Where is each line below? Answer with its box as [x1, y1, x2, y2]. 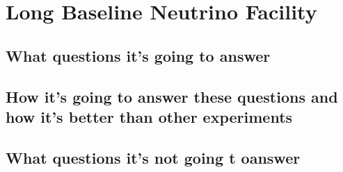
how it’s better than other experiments [6, 105, 293, 127]
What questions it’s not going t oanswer [6, 146, 301, 168]
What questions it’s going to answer [6, 44, 271, 66]
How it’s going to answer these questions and [6, 85, 338, 107]
